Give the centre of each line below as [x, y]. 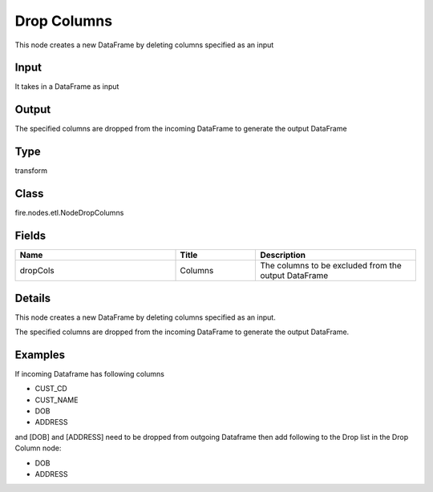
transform [31, 171]
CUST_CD [51, 389]
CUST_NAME [57, 400]
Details [33, 298]
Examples [40, 355]
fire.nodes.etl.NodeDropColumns [69, 213]
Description [283, 255]
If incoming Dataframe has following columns [89, 373]
